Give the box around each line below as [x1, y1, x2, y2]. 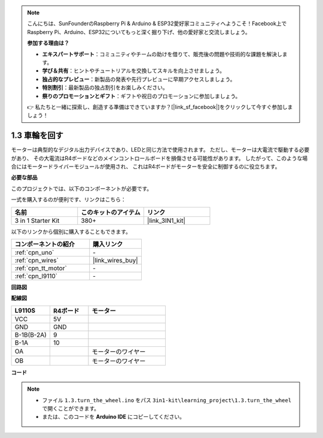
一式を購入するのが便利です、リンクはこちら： [11, 196, 126, 203]
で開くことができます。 [42, 404, 100, 412]
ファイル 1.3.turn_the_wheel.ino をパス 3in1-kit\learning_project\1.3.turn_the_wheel [42, 396, 292, 404]
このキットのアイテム [81, 208, 141, 216]
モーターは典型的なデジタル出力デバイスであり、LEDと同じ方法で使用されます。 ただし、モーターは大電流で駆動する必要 [11, 146, 310, 153]
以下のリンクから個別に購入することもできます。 [11, 228, 132, 235]
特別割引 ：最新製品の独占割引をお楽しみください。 [42, 84, 168, 91]
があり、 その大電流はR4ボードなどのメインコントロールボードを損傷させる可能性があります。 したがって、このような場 [11, 155, 308, 162]
